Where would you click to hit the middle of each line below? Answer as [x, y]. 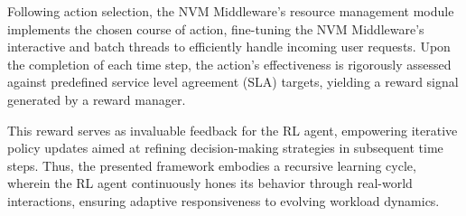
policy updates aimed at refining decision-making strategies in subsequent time [225, 148]
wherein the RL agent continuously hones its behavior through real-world [210, 183]
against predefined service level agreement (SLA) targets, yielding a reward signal [233, 82]
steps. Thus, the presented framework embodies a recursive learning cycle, [212, 165]
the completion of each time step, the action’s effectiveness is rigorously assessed [229, 64]
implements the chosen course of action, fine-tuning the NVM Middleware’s [216, 28]
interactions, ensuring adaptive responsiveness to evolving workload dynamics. [224, 200]
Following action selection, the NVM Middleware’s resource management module [231, 11]
